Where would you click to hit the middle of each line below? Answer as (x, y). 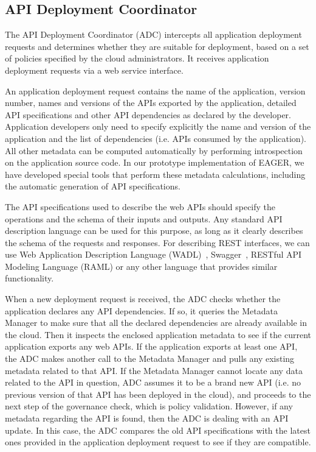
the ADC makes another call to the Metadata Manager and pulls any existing (150, 358)
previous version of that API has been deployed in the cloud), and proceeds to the (158, 394)
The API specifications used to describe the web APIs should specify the (140, 206)
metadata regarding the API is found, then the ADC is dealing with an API (147, 418)
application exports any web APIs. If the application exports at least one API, (151, 346)
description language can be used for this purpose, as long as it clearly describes (154, 231)
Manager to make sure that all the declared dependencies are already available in (156, 323)
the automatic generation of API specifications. (93, 186)
